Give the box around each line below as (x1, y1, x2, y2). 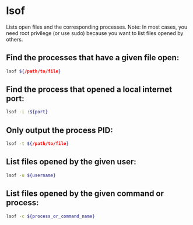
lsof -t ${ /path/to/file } (6, 141, 69, 147)
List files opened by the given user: (6, 157, 136, 167)
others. (6, 36, 23, 43)
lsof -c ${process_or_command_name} (6, 213, 95, 219)
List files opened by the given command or (6, 189, 164, 199)
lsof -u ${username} (6, 172, 57, 178)
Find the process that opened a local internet (6, 85, 173, 95)
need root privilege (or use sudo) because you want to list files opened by (6, 29, 184, 36)
